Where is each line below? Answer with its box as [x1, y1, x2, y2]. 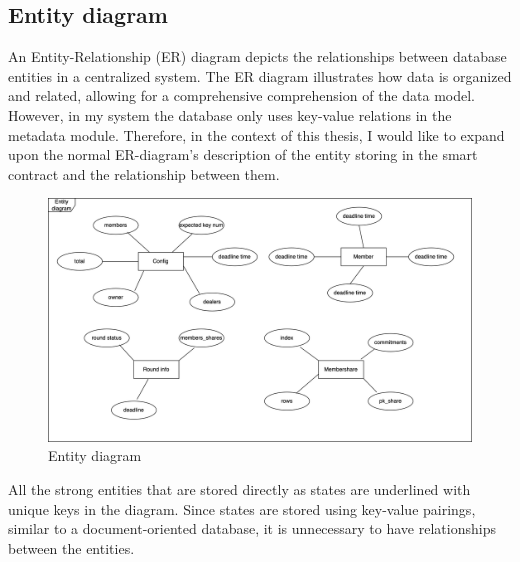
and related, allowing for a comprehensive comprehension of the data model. [8, 85, 475, 106]
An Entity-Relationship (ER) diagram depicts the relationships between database [8, 46, 507, 67]
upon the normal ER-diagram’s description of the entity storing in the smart [8, 144, 478, 165]
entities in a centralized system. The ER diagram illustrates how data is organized [8, 65, 512, 86]
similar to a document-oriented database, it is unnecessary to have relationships [8, 518, 496, 539]
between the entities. [8, 537, 135, 558]
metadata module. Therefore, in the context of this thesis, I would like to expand [8, 124, 505, 145]
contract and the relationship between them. [8, 163, 280, 184]
